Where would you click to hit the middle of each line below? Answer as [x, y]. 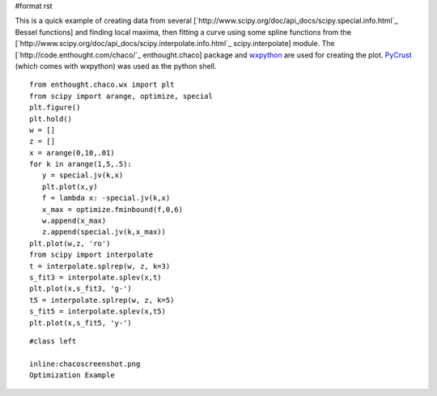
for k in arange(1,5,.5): [81, 164]
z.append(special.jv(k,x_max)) [104, 232]
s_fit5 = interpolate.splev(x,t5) [98, 311]
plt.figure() [55, 108]
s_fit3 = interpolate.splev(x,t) [95, 277]
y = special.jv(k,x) [83, 175]
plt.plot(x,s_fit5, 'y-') [81, 323]
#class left [53, 341]
